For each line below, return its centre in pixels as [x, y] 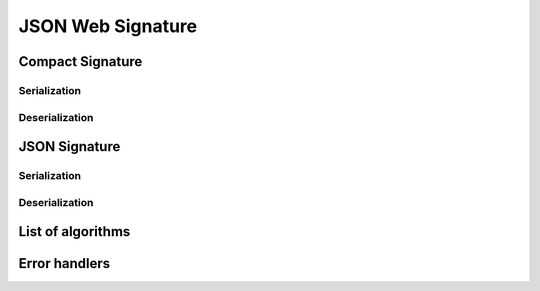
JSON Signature [69, 146]
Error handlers [64, 263]
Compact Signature [80, 61]
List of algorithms [74, 231]
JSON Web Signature [108, 26]
